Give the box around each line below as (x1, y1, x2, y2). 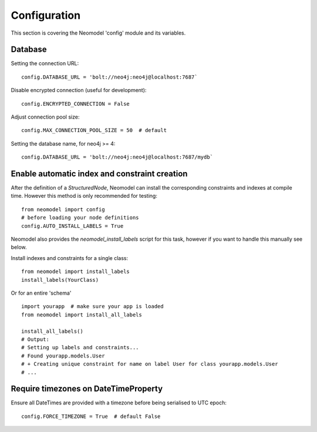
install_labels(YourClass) (21, 276, 99, 283)
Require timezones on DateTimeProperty (11, 384, 163, 394)
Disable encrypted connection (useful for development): (11, 87, 147, 94)
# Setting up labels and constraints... (21, 344, 139, 351)
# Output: (21, 336, 49, 343)
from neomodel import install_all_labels (21, 311, 142, 318)
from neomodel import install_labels (21, 268, 130, 275)
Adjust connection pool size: (11, 113, 80, 120)
